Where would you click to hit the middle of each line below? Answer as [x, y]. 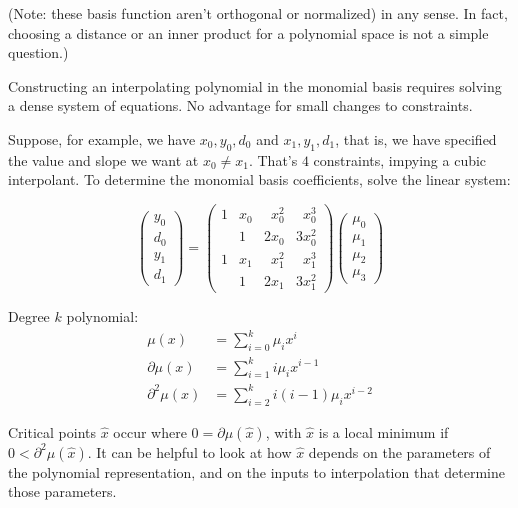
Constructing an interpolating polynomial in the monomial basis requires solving [255, 85]
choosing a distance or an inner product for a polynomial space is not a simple [248, 32]
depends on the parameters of [399, 451]
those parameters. [62, 491]
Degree [29, 316]
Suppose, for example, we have [102, 138]
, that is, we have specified [416, 138]
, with [283, 431]
